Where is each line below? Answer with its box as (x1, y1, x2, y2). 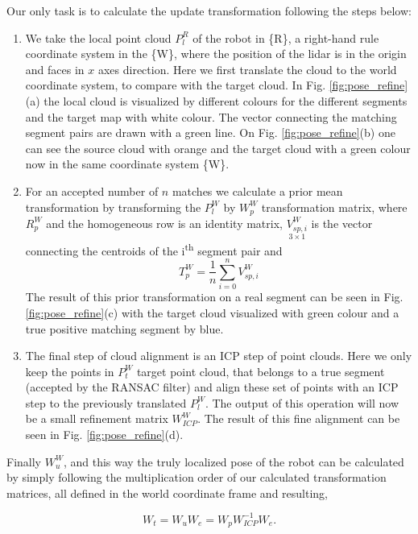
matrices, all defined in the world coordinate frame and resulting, (6, 484, 328, 501)
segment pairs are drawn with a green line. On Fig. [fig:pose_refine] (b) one (25, 124, 395, 141)
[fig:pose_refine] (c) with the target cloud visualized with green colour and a (25, 304, 399, 321)
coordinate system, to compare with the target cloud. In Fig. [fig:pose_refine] (25, 77, 408, 93)
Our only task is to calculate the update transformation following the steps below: (6, 2, 412, 19)
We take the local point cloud (25, 29, 172, 46)
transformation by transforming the (25, 198, 201, 215)
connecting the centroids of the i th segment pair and (25, 239, 283, 259)
